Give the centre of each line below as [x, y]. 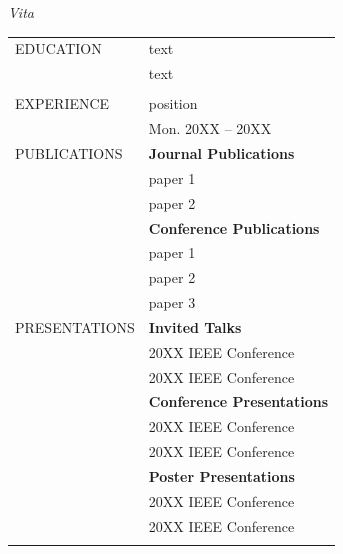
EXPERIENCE [62, 103]
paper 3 [172, 302]
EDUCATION [58, 48]
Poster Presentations [221, 475]
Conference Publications [234, 227]
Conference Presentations [238, 401]
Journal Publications [221, 152]
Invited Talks [195, 326]
